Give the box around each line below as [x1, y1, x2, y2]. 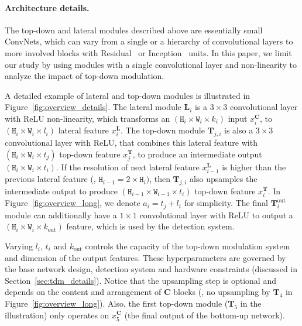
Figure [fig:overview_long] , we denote [5, 197, 140, 209]
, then [149, 173, 170, 185]
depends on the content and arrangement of [5, 286, 162, 298]
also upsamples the [190, 173, 258, 185]
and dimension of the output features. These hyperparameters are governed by [5, 251, 286, 263]
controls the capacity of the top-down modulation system [85, 239, 290, 252]
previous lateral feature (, [5, 173, 96, 185]
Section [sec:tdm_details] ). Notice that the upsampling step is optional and [5, 274, 276, 286]
